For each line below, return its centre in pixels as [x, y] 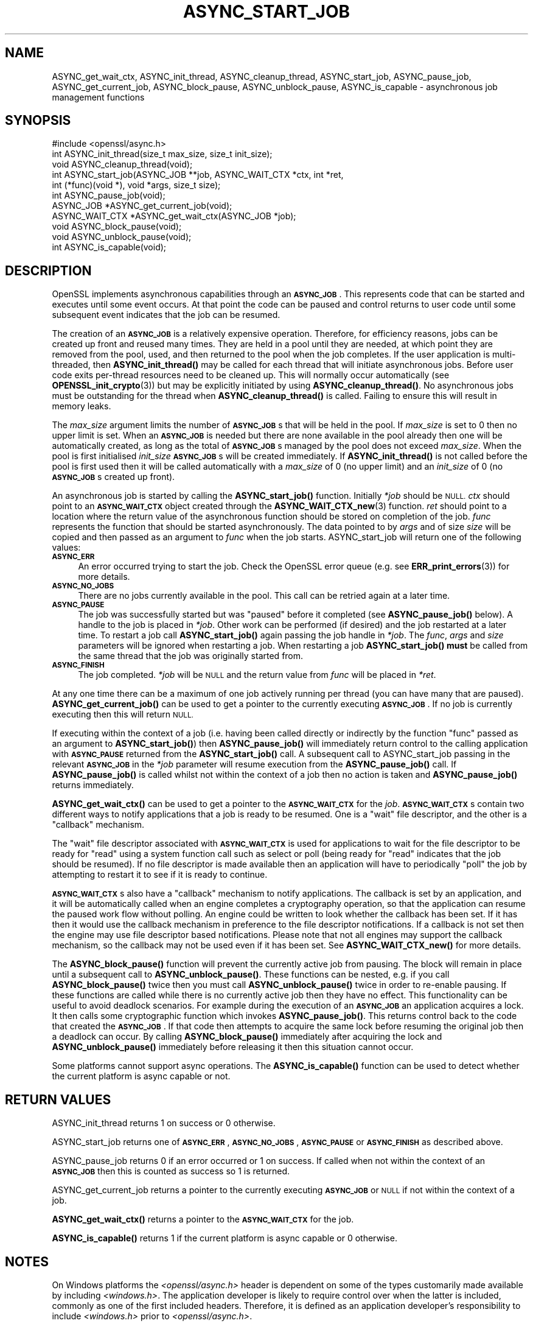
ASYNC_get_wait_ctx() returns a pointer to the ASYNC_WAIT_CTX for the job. [203, 1219]
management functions [98, 97]
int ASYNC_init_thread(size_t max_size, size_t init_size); [162, 154]
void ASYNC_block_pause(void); [117, 227]
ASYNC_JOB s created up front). [113, 477]
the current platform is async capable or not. [141, 1076]
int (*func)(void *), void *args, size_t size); [136, 185]
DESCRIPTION [48, 270]
